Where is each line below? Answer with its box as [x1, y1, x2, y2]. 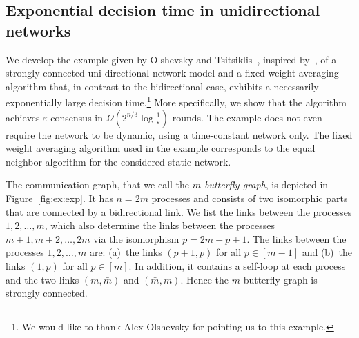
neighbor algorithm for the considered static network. [6, 154, 231, 168]
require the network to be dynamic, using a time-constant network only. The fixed [6, 127, 353, 141]
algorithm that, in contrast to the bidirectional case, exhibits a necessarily [6, 79, 319, 93]
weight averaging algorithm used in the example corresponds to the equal [6, 141, 316, 155]
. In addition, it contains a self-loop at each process [128, 258, 346, 272]
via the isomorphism [93, 231, 179, 246]
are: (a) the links [89, 245, 162, 259]
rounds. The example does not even [172, 110, 322, 124]
